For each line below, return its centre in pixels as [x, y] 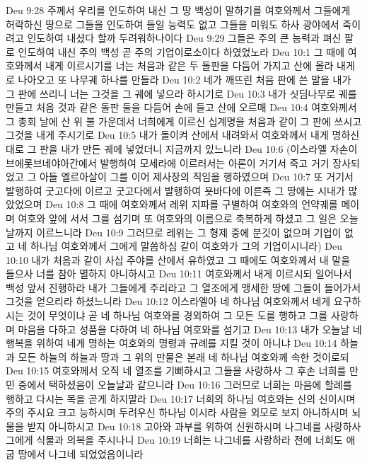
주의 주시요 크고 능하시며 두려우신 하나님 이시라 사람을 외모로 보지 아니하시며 [177, 412]
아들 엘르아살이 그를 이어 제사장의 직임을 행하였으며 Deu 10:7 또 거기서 [196, 177]
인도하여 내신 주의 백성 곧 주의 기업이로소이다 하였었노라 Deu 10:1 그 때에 [181, 51]
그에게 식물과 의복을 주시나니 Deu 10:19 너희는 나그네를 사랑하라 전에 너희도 [174, 440]
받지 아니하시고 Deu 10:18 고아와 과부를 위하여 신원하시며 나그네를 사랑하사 [194, 426]
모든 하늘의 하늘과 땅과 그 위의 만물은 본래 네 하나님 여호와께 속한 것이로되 [183, 356]
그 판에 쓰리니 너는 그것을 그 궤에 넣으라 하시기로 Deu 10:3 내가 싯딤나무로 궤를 [181, 93]
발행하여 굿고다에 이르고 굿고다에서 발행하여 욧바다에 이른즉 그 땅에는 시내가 [175, 190]
